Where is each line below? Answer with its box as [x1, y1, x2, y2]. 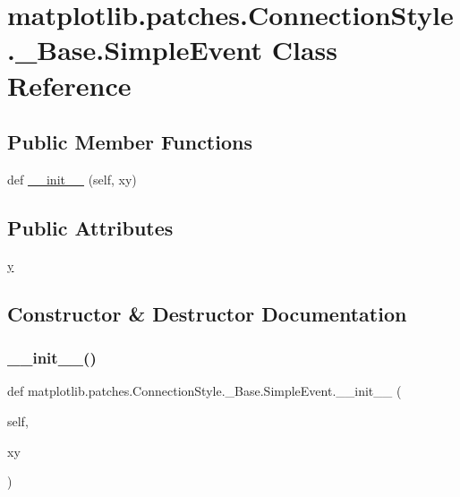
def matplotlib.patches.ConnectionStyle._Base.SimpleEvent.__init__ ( [7, 381, 402, 400]
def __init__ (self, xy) [7, 169, 137, 188]
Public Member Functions [7, 128, 252, 156]
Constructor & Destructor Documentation [7, 299, 407, 327]
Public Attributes [7, 213, 174, 241]
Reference [7, 66, 132, 103]
